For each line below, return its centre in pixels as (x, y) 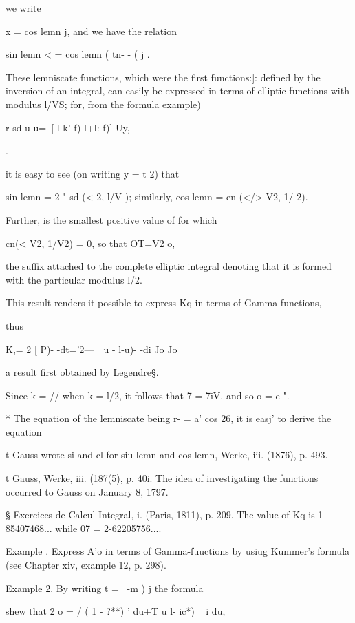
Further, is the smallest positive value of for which (111, 219)
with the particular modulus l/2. (74, 279)
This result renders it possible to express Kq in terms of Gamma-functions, (164, 303)
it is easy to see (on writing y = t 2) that (93, 173)
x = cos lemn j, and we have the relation (91, 31)
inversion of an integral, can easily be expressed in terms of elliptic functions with (177, 91)
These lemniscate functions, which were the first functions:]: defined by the (163, 77)
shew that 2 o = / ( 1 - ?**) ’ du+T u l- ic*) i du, (116, 611)
